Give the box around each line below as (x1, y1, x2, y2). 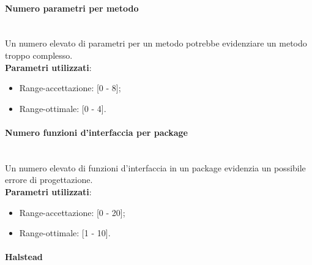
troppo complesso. (5, 48, 73, 61)
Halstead (5, 250, 43, 263)
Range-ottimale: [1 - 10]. (19, 226, 111, 239)
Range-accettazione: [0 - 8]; (19, 81, 121, 94)
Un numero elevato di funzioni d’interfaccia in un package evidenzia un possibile (5, 161, 306, 174)
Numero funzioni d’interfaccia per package (5, 125, 188, 138)
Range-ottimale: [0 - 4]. (19, 102, 106, 114)
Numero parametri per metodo (5, 1, 139, 14)
